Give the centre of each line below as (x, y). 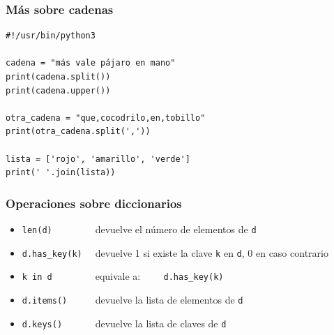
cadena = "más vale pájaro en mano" (91, 63)
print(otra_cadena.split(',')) (78, 132)
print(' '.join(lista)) (61, 173)
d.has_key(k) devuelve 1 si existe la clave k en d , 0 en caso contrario (175, 252)
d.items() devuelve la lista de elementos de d (132, 299)
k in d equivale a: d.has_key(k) (123, 276)
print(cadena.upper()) (58, 90)
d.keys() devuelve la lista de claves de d (124, 323)
